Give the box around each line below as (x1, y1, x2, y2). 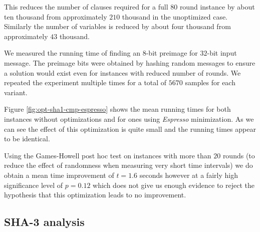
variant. (4, 87, 28, 97)
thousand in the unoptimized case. (122, 11, 228, 22)
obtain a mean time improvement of (4, 169, 114, 180)
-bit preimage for (146, 48, 198, 58)
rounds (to (222, 150, 255, 160)
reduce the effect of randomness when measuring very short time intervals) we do (4, 160, 253, 170)
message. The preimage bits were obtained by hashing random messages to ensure (4, 57, 255, 68)
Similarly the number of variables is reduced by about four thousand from (4, 21, 231, 32)
